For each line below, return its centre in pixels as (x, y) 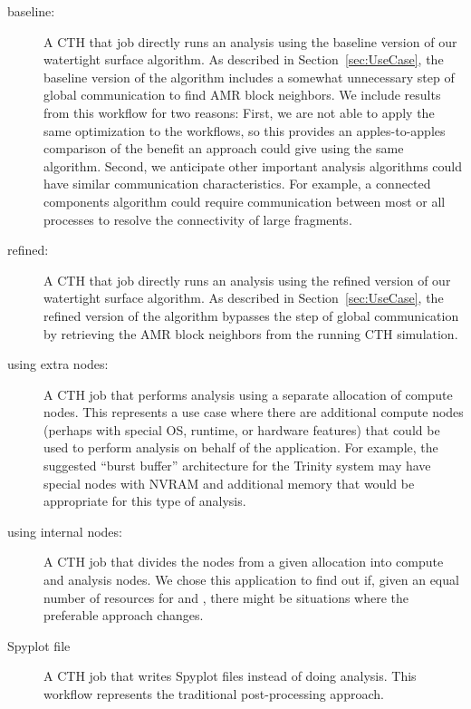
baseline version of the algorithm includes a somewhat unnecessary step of (249, 77)
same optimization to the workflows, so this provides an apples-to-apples (245, 130)
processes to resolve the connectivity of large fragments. (198, 219)
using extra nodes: (58, 364)
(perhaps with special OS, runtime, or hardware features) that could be (242, 429)
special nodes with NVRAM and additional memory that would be (229, 483)
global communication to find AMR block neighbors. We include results (242, 95)
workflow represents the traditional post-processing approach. (214, 694)
